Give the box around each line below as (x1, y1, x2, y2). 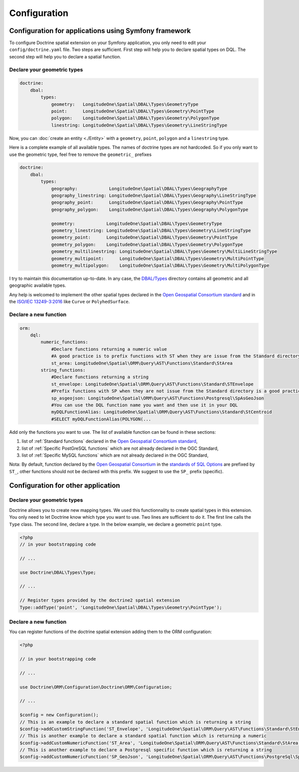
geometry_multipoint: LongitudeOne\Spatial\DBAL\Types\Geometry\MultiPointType (51, 255, 264, 261)
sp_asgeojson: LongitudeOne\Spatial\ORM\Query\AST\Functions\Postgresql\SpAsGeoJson (51, 395, 264, 401)
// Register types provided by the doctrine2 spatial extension (19, 598, 180, 603)
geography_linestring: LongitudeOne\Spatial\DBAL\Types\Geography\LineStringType (51, 193, 257, 198)
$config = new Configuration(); (19, 712, 99, 718)
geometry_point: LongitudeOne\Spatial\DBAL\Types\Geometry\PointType (51, 235, 238, 240)
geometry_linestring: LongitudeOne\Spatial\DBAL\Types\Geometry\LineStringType (51, 228, 251, 233)
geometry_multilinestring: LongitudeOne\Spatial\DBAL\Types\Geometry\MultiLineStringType (51, 249, 278, 254)
